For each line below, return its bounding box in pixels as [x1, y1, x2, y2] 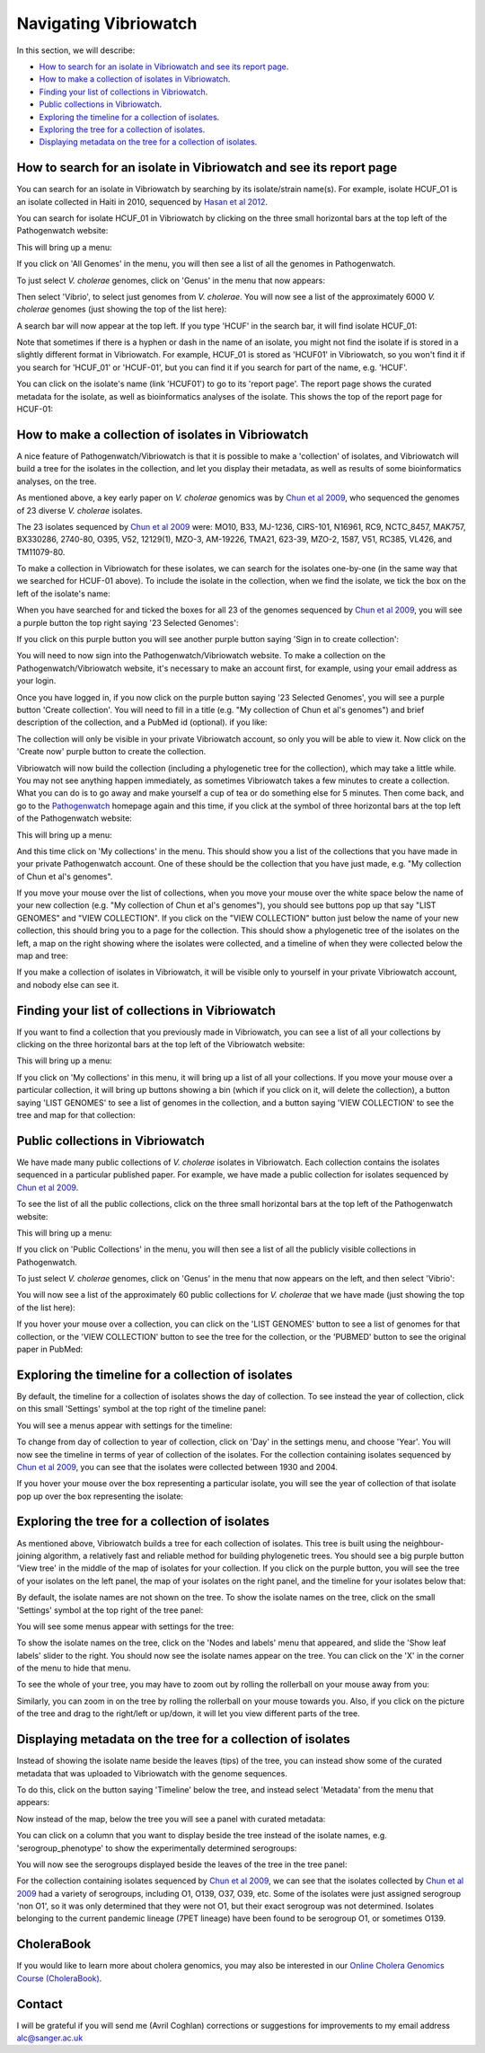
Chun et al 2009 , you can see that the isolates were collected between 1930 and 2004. [16, 1461, 339, 1472]
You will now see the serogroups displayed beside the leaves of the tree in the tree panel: [16, 1859, 348, 1870]
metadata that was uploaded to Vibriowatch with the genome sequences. [16, 1767, 287, 1778]
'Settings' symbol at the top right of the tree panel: [16, 1604, 204, 1616]
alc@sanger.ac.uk [16, 2032, 84, 2043]
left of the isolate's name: [16, 588, 111, 599]
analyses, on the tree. [16, 476, 97, 487]
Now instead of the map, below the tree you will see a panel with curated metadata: [16, 1813, 326, 1824]
